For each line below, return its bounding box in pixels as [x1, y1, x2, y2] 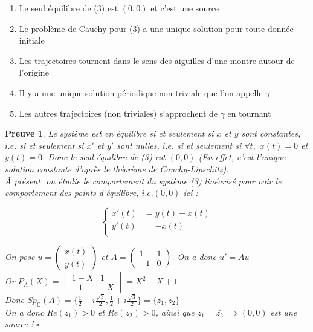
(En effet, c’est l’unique [198, 151, 286, 163]
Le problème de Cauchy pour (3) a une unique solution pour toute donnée [19, 22, 294, 34]
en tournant [227, 106, 271, 119]
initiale [19, 34, 45, 47]
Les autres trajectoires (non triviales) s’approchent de [19, 106, 218, 119]
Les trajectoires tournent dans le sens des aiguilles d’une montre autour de [19, 54, 295, 67]
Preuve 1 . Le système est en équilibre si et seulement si [5, 127, 214, 140]
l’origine [19, 66, 49, 79]
